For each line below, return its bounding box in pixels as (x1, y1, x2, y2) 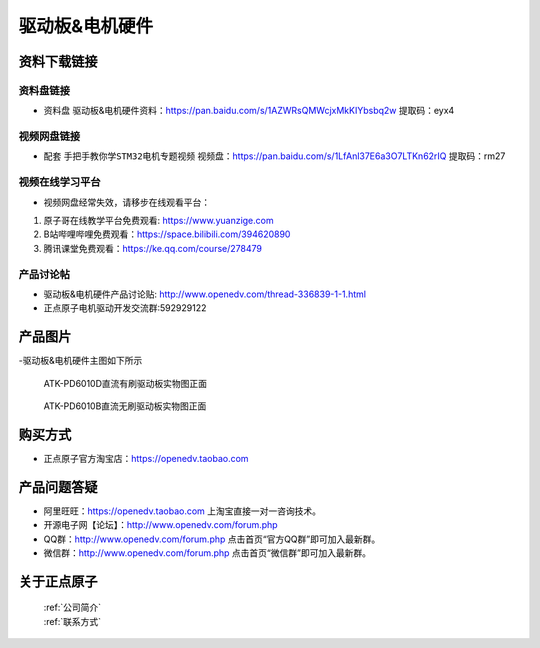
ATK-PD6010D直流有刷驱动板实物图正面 (43, 377, 208, 389)
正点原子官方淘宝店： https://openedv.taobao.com (43, 452, 249, 464)
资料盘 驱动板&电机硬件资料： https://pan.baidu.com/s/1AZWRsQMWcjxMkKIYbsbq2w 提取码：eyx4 (43, 105, 455, 117)
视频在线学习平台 (18, 175, 101, 189)
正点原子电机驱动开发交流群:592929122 (43, 302, 207, 314)
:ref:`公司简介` (43, 601, 102, 614)
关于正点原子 (18, 573, 98, 590)
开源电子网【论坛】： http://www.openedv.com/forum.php (43, 519, 279, 531)
